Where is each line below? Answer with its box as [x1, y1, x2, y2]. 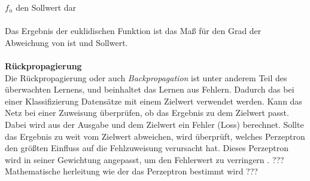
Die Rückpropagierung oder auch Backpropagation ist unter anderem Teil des [5, 71, 287, 84]
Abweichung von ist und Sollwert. [5, 36, 128, 48]
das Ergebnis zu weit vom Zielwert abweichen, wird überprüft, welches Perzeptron [5, 130, 305, 142]
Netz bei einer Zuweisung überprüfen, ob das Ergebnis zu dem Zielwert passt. [5, 106, 289, 119]
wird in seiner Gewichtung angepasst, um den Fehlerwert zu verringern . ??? [5, 153, 284, 165]
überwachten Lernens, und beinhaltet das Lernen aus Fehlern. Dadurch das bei [5, 83, 294, 96]
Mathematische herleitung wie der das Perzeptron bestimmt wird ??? [5, 165, 258, 177]
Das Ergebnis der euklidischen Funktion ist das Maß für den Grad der [5, 24, 262, 37]
